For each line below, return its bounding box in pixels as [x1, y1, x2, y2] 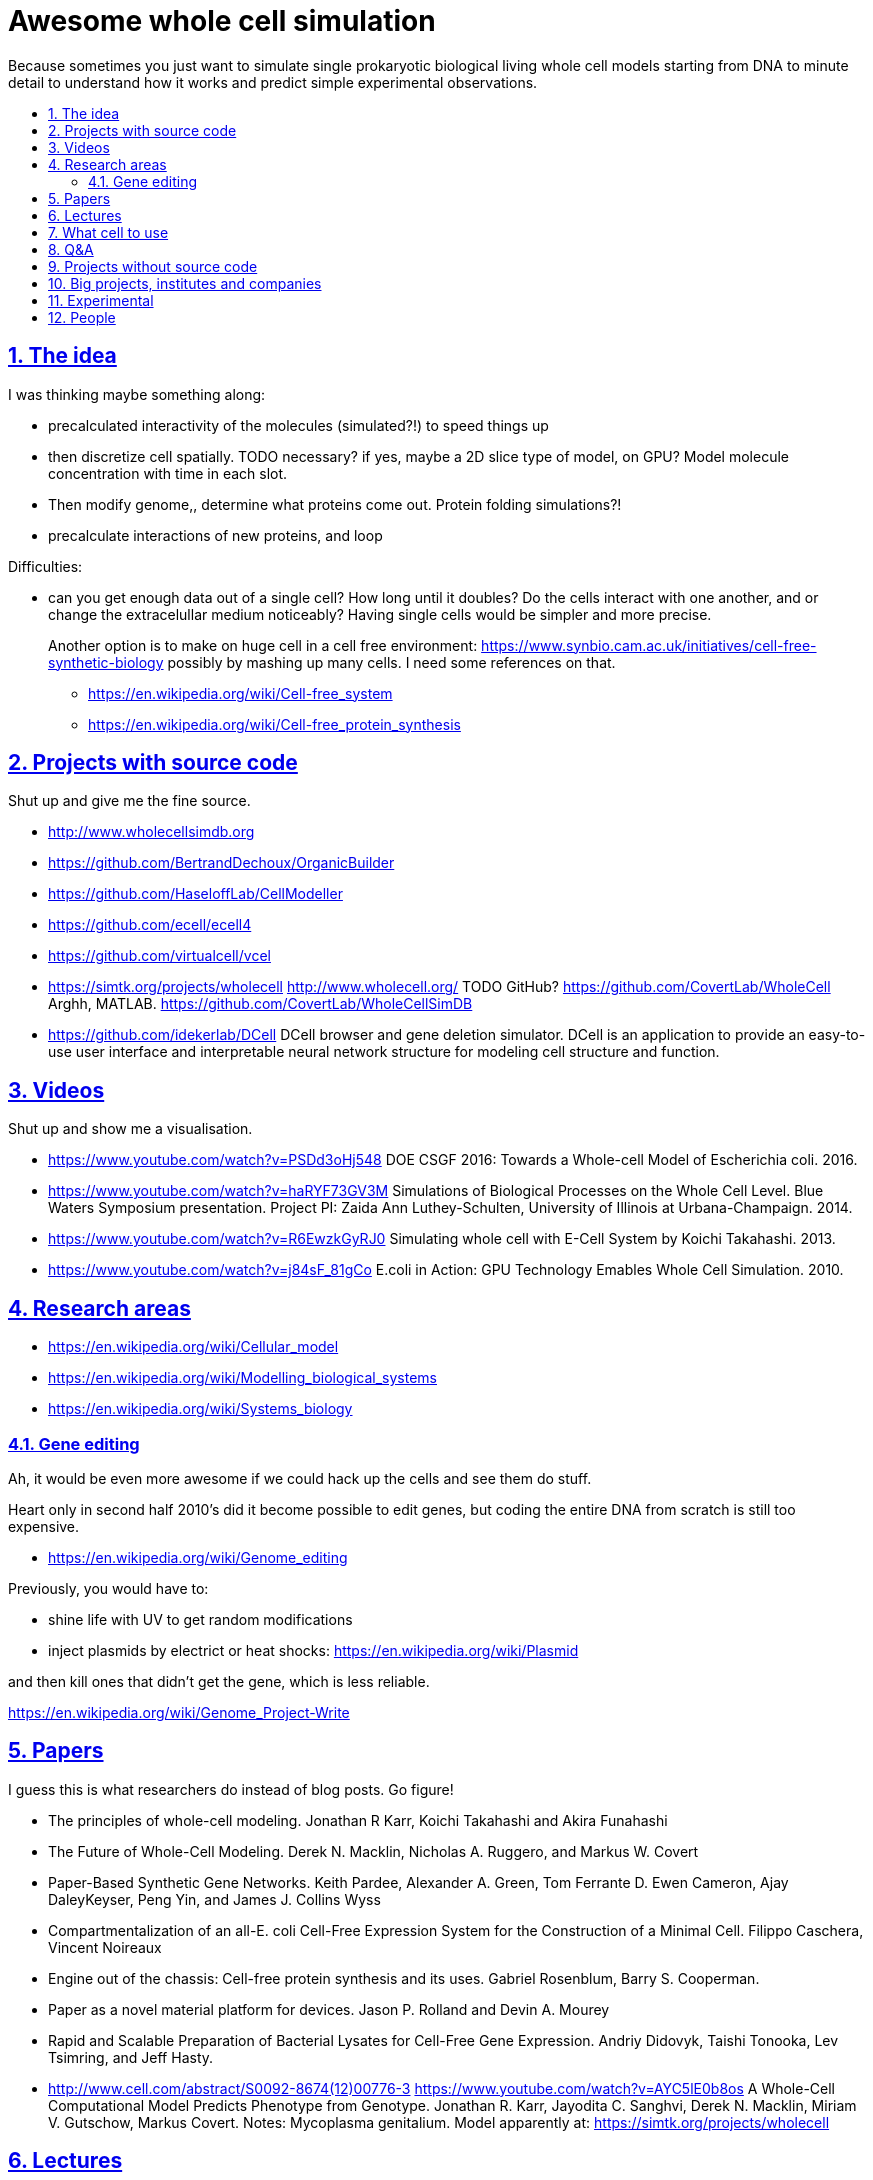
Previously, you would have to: [8, 1579, 209, 1597]
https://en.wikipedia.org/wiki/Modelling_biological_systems [48, 1369, 437, 1387]
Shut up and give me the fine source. [8, 792, 251, 810]
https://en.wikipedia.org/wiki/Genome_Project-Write [8, 1703, 350, 1721]
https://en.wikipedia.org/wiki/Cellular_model [48, 1338, 339, 1356]
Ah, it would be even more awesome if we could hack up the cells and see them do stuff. [8, 1469, 592, 1487]
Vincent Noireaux [48, 1938, 162, 1956]
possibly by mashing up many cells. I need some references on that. [167, 653, 616, 671]
